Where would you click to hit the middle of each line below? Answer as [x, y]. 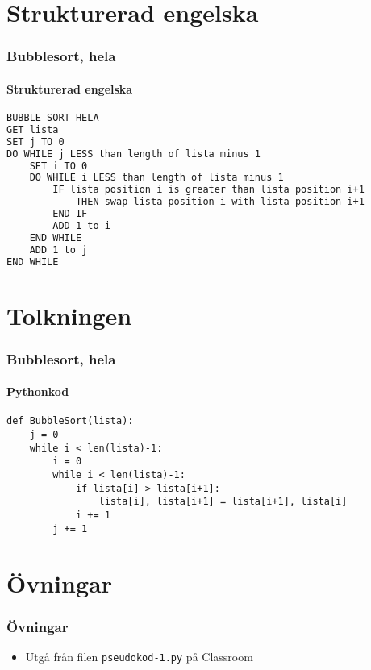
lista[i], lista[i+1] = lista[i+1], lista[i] [223, 502]
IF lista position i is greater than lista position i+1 [208, 190]
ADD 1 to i [81, 225]
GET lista [33, 129]
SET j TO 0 [35, 141]
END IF [70, 214]
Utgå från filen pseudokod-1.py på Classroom [139, 656]
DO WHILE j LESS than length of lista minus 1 [133, 154]
